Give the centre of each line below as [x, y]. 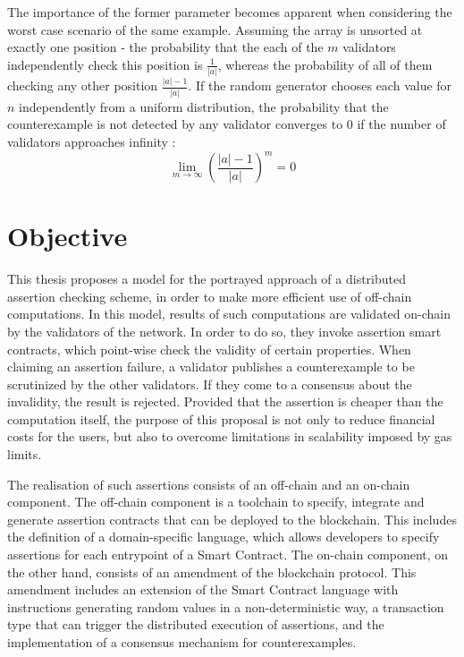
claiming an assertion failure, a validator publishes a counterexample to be [211, 367]
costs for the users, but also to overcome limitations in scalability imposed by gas [230, 436]
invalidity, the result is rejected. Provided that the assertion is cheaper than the [225, 401]
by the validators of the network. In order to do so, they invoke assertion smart [224, 331]
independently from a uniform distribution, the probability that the [204, 106]
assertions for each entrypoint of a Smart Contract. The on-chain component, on [228, 555]
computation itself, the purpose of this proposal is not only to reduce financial [221, 418]
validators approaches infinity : [92, 141]
